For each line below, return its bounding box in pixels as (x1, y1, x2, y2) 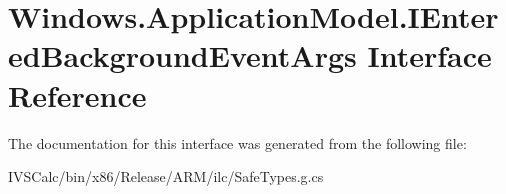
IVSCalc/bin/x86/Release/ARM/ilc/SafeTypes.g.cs (8, 166, 324, 187)
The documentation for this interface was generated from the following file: (8, 132, 467, 153)
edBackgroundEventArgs (8, 35, 357, 76)
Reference (8, 74, 147, 115)
